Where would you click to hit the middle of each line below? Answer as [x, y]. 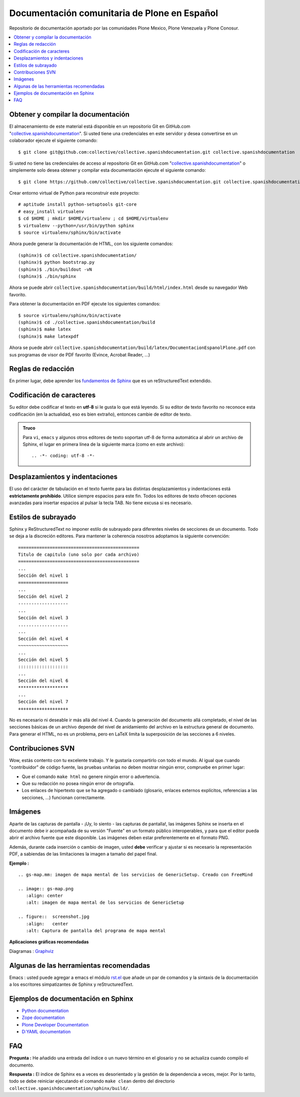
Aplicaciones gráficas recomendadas [49, 942]
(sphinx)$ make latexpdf [48, 336]
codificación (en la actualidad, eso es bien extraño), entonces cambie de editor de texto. [100, 414]
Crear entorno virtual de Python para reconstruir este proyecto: [74, 193]
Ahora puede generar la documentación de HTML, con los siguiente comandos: [91, 244]
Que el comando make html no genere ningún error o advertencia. [91, 777]
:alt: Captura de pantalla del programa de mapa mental [96, 931]
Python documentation [45, 1011]
